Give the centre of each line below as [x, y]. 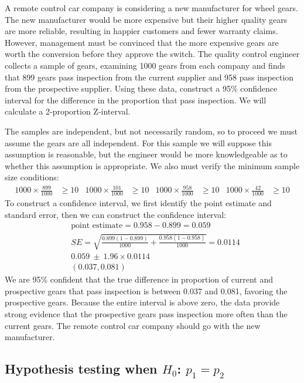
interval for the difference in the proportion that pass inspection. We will [136, 100]
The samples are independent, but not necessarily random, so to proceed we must [151, 131]
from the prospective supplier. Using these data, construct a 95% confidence [141, 88]
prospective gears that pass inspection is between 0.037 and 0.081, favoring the [146, 290]
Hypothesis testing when [81, 369]
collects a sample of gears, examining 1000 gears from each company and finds [145, 65]
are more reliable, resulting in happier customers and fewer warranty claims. [141, 31]
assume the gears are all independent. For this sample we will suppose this [138, 142]
